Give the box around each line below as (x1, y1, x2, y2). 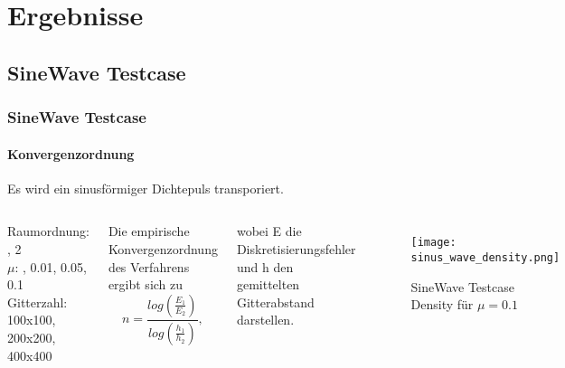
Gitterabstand (236, 292, 315, 311)
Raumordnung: (7, 222, 89, 241)
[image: (410, 236, 457, 250)
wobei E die (236, 222, 302, 241)
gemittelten (236, 275, 300, 294)
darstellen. (236, 310, 295, 329)
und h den (236, 257, 294, 276)
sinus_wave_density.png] (410, 251, 560, 265)
